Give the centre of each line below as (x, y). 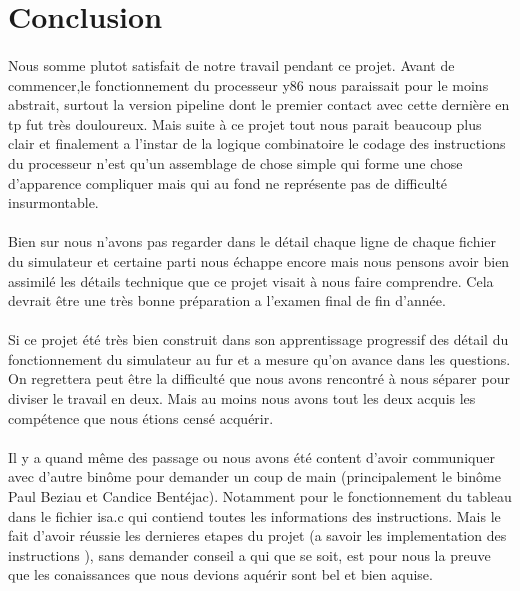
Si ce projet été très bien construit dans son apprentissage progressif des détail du (258, 339)
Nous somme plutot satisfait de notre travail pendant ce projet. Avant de (231, 64)
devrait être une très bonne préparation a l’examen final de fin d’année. (227, 300)
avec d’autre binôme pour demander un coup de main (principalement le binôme (254, 476)
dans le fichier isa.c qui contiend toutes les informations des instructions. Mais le (254, 515)
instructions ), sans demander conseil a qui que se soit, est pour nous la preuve (249, 554)
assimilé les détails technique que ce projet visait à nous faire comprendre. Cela (251, 280)
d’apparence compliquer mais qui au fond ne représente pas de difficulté (228, 182)
